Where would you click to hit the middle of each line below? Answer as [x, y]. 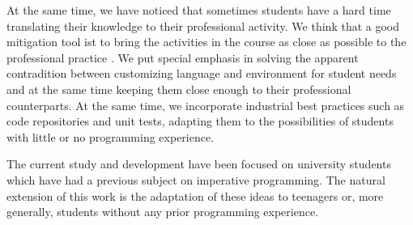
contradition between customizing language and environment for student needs [202, 73]
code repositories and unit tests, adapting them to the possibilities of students [200, 121]
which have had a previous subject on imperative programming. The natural [196, 179]
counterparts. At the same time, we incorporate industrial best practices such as [206, 105]
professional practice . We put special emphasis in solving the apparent [183, 57]
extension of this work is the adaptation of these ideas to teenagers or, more [195, 195]
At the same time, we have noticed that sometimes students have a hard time [199, 10]
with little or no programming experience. [111, 136]
